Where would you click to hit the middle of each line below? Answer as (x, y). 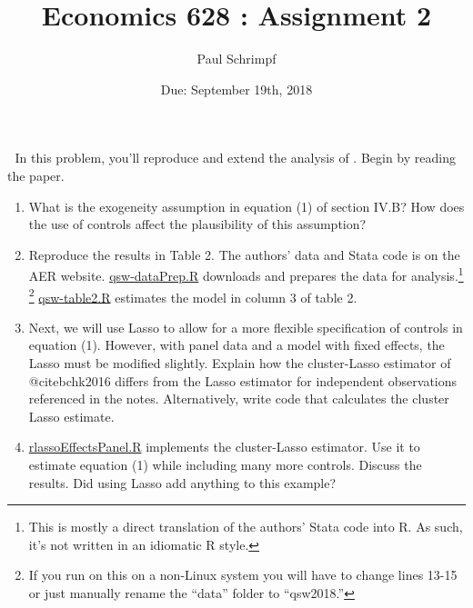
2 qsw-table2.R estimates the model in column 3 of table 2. (193, 295)
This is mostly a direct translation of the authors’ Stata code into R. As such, (246, 527)
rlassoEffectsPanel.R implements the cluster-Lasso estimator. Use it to (224, 447)
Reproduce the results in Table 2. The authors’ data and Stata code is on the (244, 254)
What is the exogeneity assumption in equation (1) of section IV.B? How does (247, 206)
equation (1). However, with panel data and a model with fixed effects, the (236, 345)
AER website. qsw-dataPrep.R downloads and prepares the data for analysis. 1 (246, 274)
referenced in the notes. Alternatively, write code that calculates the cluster (239, 399)
